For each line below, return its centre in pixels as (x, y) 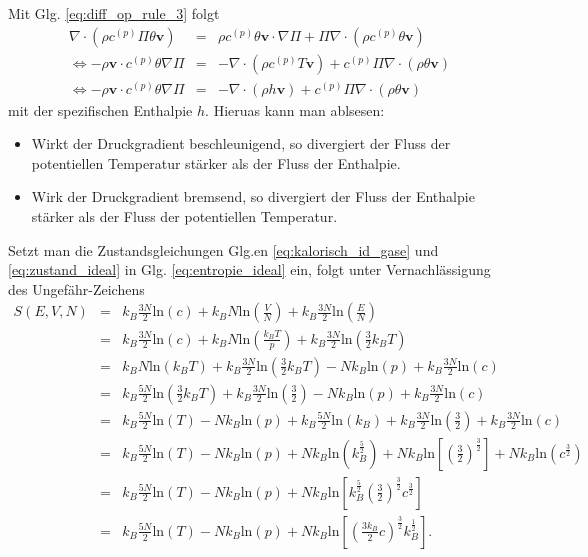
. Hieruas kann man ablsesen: (295, 109)
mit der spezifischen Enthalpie (100, 109)
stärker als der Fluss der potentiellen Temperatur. (184, 216)
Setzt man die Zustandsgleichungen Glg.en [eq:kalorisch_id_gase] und (223, 249)
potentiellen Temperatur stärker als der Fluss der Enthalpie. (216, 162)
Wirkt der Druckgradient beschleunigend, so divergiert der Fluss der (241, 143)
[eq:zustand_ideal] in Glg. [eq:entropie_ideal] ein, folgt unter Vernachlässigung (249, 269)
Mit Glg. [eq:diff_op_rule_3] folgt (114, 13)
